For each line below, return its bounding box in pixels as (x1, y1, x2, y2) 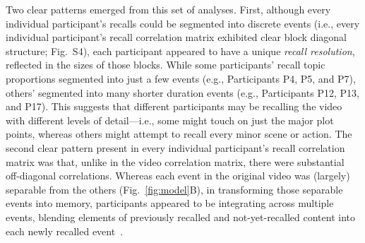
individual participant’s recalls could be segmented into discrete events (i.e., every (6, 16, 360, 30)
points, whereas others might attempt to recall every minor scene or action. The (6, 126, 352, 141)
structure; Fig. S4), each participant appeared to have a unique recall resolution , (6, 43, 355, 58)
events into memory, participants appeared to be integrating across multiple (6, 196, 334, 211)
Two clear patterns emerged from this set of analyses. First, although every (6, 2, 331, 16)
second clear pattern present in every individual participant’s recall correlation (6, 140, 345, 155)
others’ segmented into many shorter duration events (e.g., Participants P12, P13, (6, 85, 359, 100)
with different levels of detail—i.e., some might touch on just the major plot (6, 112, 334, 127)
